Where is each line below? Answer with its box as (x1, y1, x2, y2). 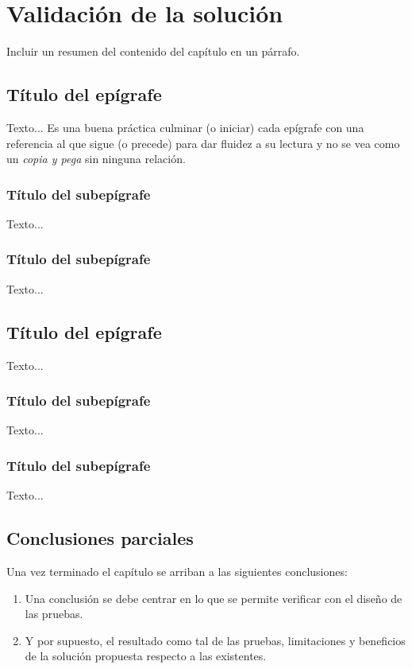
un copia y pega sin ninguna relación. (6, 150, 186, 167)
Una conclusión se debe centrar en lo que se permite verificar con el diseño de (25, 589, 402, 606)
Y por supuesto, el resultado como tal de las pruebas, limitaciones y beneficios (25, 632, 406, 648)
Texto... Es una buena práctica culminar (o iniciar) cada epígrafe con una (6, 119, 364, 135)
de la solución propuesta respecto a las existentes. (25, 648, 267, 664)
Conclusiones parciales (6, 526, 194, 550)
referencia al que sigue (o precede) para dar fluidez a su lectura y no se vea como (6, 134, 400, 151)
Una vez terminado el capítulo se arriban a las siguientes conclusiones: (6, 562, 348, 579)
